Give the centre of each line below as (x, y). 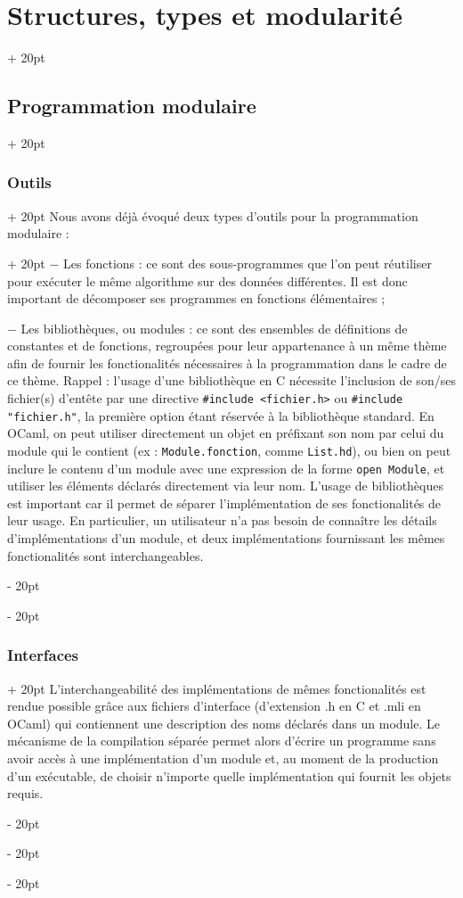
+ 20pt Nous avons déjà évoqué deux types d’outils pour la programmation (213, 215)
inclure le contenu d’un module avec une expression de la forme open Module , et (226, 468)
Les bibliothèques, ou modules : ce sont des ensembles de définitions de (214, 328)
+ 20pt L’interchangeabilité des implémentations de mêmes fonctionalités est (217, 688)
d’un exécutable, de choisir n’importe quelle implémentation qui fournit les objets (229, 775)
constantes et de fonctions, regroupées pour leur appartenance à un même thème (227, 346)
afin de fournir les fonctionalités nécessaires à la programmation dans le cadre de (227, 362)
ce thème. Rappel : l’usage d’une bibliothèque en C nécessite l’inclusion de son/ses (231, 380)
